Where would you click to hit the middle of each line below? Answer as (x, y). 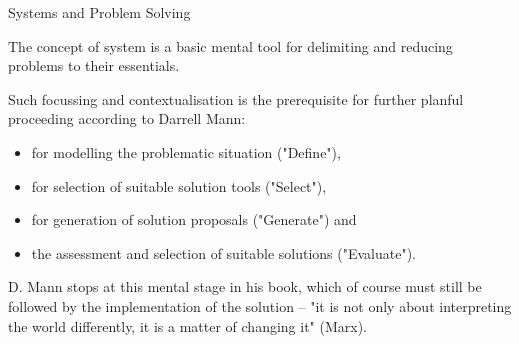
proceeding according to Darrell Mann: (127, 118)
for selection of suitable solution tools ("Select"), (179, 185)
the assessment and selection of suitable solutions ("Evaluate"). (223, 252)
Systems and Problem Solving (99, 12)
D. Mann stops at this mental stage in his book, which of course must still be (245, 286)
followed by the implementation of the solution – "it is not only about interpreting (260, 305)
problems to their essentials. (94, 65)
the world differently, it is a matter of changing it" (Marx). (187, 325)
